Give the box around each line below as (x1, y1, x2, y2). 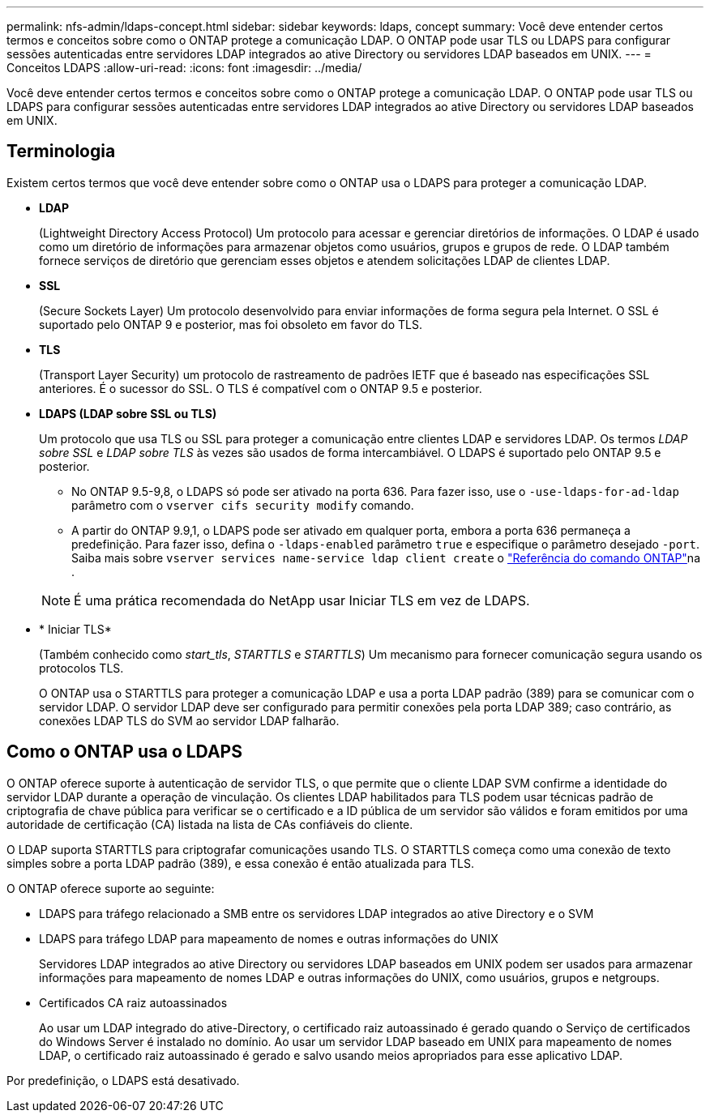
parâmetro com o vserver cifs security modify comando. (71, 498, 414, 512)
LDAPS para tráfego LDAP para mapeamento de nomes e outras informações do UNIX (39, 931, 498, 946)
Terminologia (6, 141, 116, 162)
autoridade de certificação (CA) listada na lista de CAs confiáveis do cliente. (6, 817, 413, 831)
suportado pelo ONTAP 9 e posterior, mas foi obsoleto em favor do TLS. (39, 317, 422, 331)
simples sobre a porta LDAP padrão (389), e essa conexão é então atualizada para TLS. (6, 856, 475, 870)
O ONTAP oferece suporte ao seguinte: (6, 881, 215, 895)
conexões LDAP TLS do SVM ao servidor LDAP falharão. (39, 713, 340, 728)
